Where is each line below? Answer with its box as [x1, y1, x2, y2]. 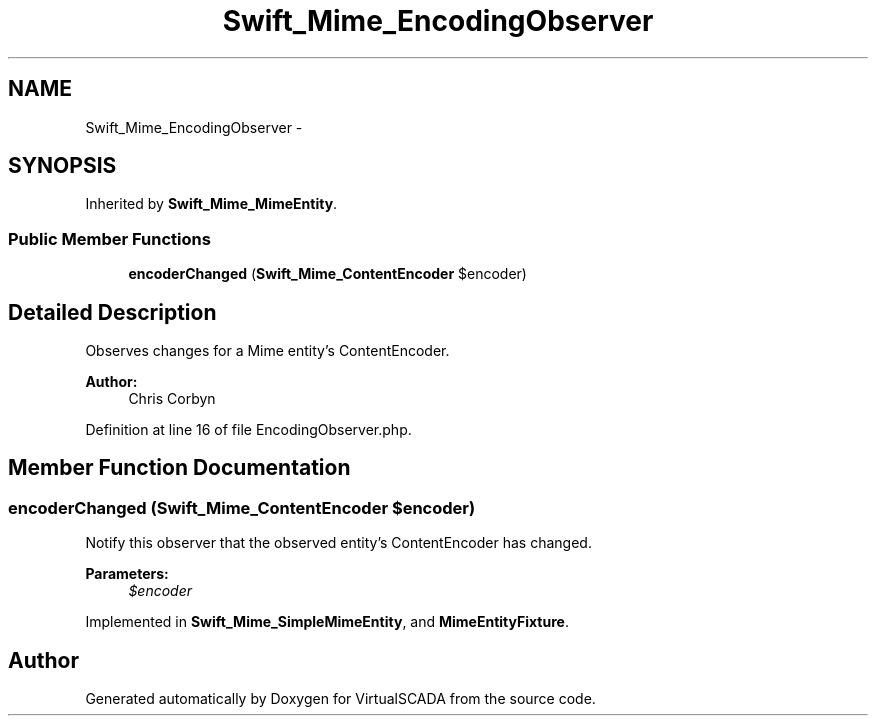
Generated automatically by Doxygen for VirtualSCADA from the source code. [85, 690, 596, 708]
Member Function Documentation [8, 455, 351, 481]
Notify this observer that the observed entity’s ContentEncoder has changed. [85, 534, 592, 552]
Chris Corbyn [128, 390, 216, 408]
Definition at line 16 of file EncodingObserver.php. [85, 421, 412, 439]
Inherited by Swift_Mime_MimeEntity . [85, 195, 338, 213]
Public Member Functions [8, 228, 211, 249]
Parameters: [85, 565, 169, 583]
